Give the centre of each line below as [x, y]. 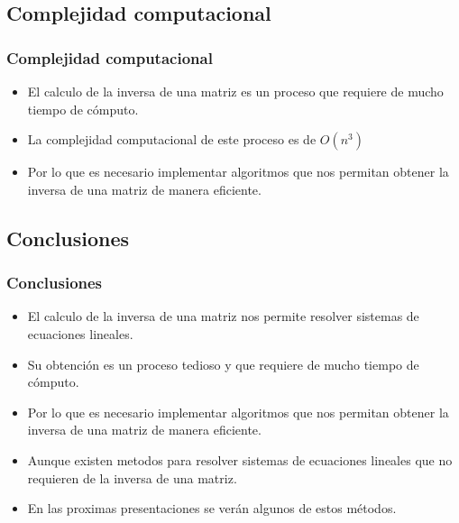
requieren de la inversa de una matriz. [132, 477]
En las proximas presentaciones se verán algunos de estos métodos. [212, 508]
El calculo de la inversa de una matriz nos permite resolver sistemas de [223, 316]
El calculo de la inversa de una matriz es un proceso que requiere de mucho [235, 91]
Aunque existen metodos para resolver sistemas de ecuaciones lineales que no [240, 459]
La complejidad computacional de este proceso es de [172, 139]
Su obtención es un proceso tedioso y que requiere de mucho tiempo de [223, 364]
